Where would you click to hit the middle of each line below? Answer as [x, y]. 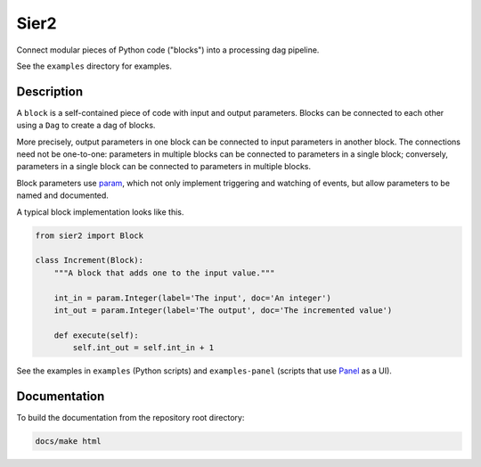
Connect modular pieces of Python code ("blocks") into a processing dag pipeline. [168, 50]
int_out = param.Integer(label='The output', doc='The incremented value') [223, 310]
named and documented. [62, 195]
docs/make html [68, 441]
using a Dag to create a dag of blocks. [86, 126]
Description [50, 91]
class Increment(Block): [90, 260]
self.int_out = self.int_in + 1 [143, 348]
